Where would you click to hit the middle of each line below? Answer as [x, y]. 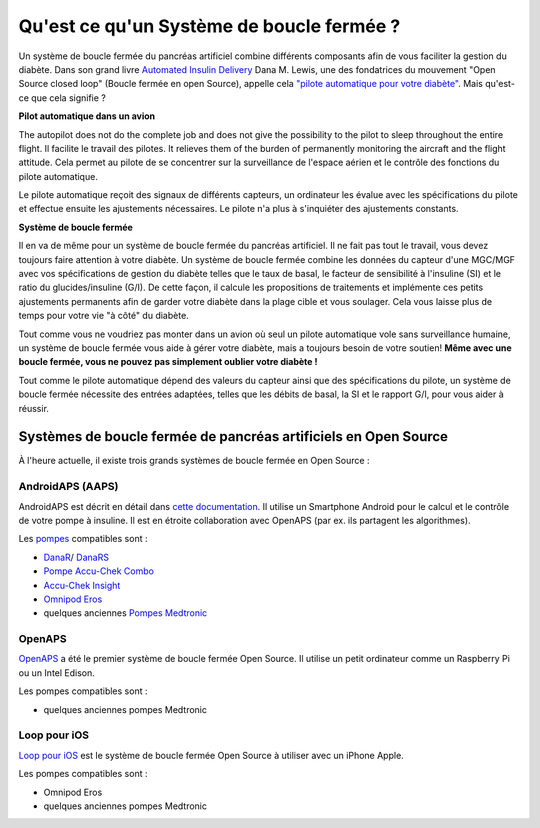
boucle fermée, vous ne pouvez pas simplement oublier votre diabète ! [168, 362]
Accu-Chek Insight [82, 585]
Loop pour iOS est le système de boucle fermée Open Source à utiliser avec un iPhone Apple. [211, 755]
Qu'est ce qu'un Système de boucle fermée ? [209, 26]
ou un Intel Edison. [56, 672]
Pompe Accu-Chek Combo [99, 571]
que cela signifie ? [69, 97]
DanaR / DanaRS [76, 557]
